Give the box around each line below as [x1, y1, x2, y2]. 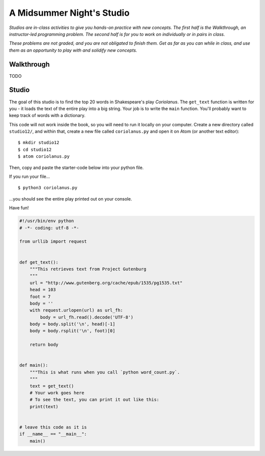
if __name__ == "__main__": [19, 431, 87, 437]
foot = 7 [29, 294, 51, 299]
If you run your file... [9, 173, 50, 179]
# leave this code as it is [19, 424, 87, 430]
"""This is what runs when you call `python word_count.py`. [29, 369, 180, 375]
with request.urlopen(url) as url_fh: [29, 308, 123, 313]
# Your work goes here [29, 390, 84, 396]
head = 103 [29, 287, 56, 292]
